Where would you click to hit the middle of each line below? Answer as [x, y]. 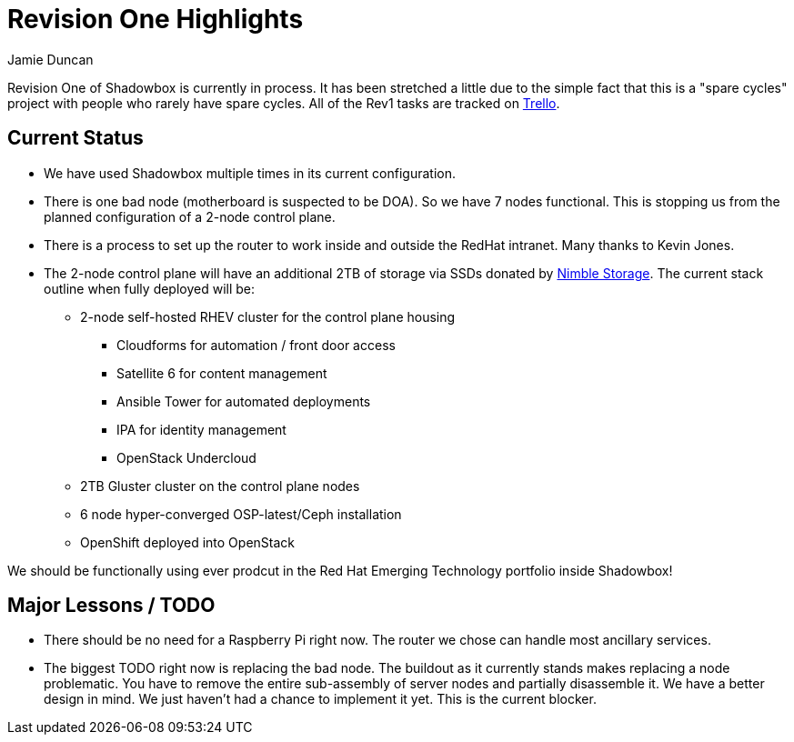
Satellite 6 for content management [222, 373]
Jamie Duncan [50, 59]
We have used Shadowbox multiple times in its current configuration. [250, 173]
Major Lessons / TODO [111, 606]
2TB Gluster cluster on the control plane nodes [220, 486]
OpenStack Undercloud [186, 457]
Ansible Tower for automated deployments [244, 401]
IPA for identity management [201, 429]
